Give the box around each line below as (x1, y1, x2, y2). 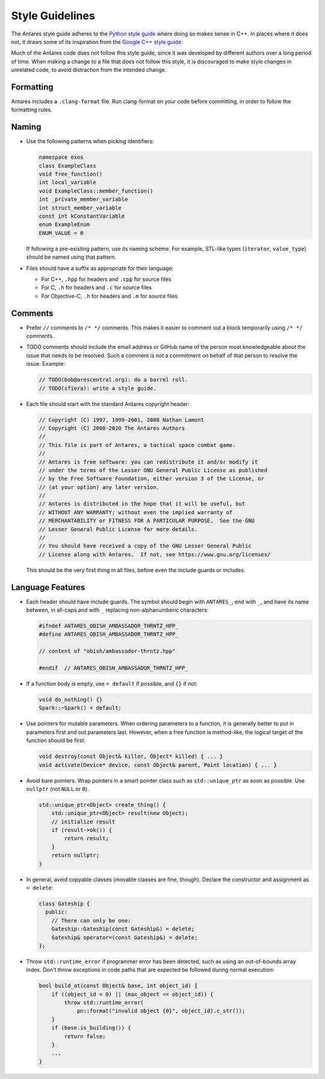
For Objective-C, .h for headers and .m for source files (41, 292, 178, 300)
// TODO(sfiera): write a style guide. (39, 385, 156, 392)
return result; (64, 835, 110, 842)
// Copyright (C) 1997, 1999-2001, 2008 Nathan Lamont (39, 416, 204, 423)
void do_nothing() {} (39, 696, 103, 703)
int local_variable (39, 179, 96, 186)
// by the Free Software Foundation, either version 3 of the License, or (39, 475, 265, 482)
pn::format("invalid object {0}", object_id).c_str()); (76, 1007, 246, 1015)
